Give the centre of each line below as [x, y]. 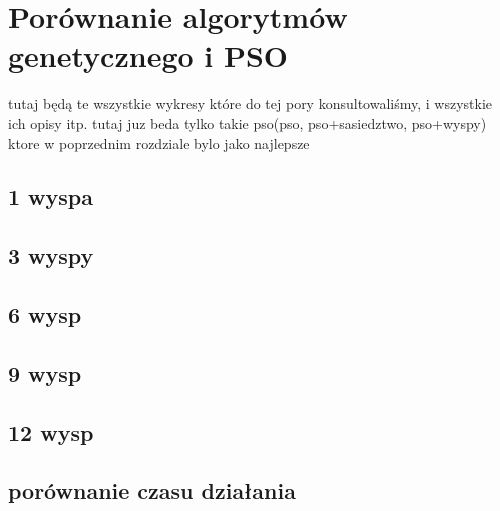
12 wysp [51, 431]
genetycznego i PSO [148, 55]
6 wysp [45, 314]
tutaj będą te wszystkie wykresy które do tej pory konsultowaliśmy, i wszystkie [250, 103]
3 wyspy [51, 255]
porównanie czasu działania [152, 490]
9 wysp [45, 372]
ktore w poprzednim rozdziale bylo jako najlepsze [159, 142]
